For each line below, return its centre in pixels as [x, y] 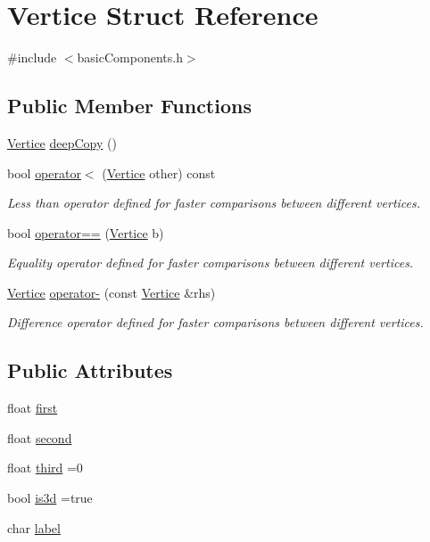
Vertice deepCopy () [62, 142]
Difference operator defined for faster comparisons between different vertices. [215, 322]
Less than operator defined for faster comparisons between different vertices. [214, 203]
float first [33, 408]
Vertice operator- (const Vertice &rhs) [112, 292]
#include [32, 57]
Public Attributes [90, 370]
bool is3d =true [50, 498]
